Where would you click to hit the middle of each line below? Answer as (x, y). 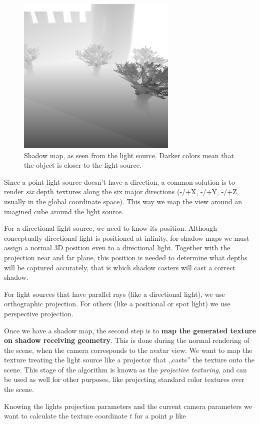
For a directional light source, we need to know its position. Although (111, 228)
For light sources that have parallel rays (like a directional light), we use (114, 294)
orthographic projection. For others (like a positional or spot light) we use (117, 304)
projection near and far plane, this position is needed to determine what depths (126, 257)
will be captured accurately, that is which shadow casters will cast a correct (120, 267)
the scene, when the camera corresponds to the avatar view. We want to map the (128, 350)
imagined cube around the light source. (64, 211)
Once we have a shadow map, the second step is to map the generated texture (130, 330)
